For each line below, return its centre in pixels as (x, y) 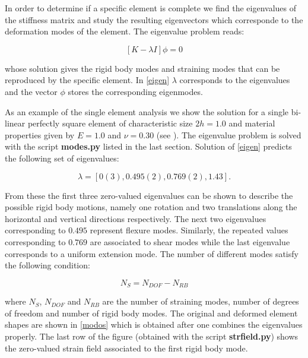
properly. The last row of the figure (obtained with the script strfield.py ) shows (152, 336)
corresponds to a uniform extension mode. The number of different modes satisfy (152, 253)
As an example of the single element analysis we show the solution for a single (147, 111)
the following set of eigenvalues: (62, 158)
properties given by (40, 134)
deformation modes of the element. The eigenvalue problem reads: (125, 31)
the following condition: (47, 265)
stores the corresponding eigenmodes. (135, 91)
